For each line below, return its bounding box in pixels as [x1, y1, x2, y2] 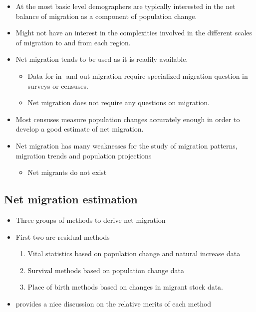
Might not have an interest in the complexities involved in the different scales [15, 27, 253, 38]
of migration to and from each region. [15, 37, 131, 47]
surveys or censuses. [27, 80, 88, 91]
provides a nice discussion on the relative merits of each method [15, 298, 212, 309]
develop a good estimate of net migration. [15, 124, 144, 134]
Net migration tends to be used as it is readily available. [15, 54, 188, 64]
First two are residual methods [15, 231, 110, 242]
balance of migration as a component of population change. [15, 10, 197, 21]
